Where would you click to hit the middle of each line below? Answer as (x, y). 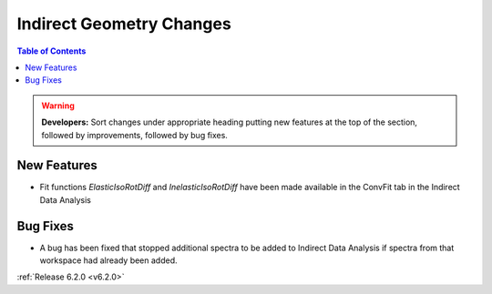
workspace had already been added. (108, 260)
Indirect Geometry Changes (124, 24)
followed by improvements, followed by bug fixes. (134, 135)
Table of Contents (51, 51)
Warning (58, 106)
